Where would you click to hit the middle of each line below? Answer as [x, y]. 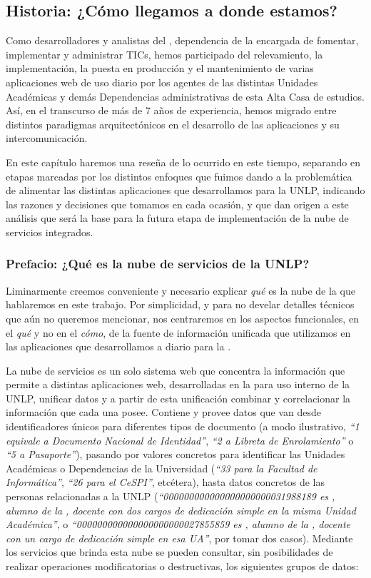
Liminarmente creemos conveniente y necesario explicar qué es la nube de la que [181, 290]
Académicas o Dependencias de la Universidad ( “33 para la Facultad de [162, 468]
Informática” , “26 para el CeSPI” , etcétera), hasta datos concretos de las [165, 482]
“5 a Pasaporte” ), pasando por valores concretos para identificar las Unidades [176, 454]
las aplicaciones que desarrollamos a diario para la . [118, 346]
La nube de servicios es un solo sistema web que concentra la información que [176, 370]
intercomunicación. [47, 138]
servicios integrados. [50, 232]
